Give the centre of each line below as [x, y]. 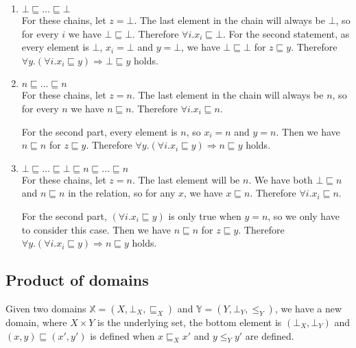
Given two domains [46, 308]
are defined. [270, 335]
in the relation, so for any [122, 193]
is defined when [122, 335]
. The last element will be [186, 179]
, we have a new [308, 308]
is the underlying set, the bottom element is [190, 322]
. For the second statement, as [286, 33]
